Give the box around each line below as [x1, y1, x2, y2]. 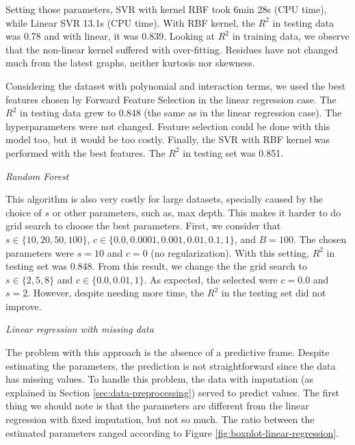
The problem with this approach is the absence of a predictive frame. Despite [5, 345, 330, 359]
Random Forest [5, 168, 69, 183]
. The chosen [293, 231, 347, 246]
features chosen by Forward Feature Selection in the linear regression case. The [5, 92, 337, 106]
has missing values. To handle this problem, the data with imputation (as [5, 372, 314, 386]
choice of [5, 205, 42, 219]
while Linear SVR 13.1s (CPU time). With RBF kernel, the [5, 15, 255, 29]
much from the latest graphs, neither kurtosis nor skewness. [5, 55, 255, 70]
